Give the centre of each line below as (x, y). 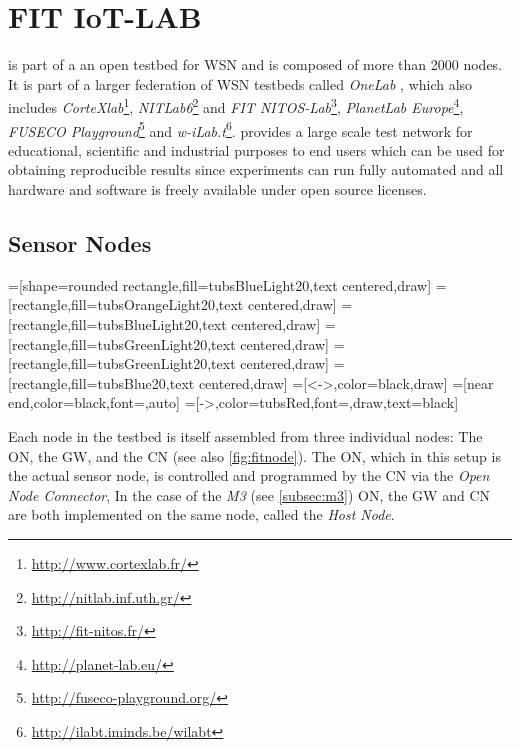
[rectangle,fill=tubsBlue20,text (101, 382)
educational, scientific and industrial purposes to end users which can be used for (256, 149)
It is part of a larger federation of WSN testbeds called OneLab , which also (240, 83)
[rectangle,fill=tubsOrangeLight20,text (126, 304)
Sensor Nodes (80, 242)
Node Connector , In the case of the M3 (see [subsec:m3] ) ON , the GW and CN (249, 494)
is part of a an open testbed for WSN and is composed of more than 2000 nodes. (255, 64)
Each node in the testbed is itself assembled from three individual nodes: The (245, 435)
